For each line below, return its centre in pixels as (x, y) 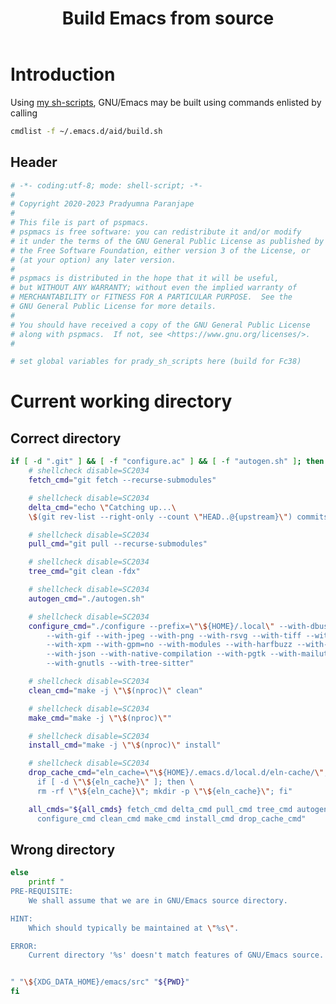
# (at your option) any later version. (93, 260)
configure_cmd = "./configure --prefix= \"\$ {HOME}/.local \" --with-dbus (178, 626)
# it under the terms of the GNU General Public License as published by (167, 241)
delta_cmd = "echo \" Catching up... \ (102, 507)
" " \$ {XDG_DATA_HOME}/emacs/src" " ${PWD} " (100, 982)
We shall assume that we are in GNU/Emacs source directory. (158, 900)
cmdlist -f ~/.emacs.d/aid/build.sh (86, 131)
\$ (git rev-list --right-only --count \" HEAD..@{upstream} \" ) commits (178, 517)
